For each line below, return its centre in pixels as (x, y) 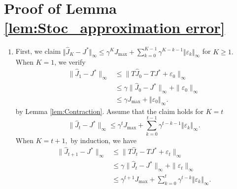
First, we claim (38, 51)
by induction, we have (104, 140)
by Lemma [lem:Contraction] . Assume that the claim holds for (110, 111)
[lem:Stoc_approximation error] (115, 27)
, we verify (70, 62)
